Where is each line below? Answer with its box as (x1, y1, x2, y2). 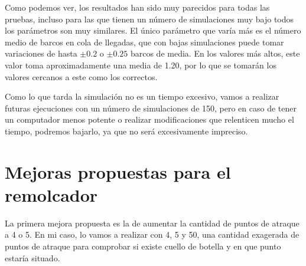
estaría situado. (5, 251, 60, 264)
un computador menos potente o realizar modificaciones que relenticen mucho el (5, 113, 294, 126)
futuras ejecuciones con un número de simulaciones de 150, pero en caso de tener (5, 101, 297, 114)
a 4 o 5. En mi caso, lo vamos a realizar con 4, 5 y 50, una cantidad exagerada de (5, 228, 300, 241)
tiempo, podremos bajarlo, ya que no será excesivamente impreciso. (5, 124, 248, 137)
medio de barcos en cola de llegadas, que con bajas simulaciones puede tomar (5, 35, 284, 48)
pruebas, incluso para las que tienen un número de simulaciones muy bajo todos (5, 12, 294, 25)
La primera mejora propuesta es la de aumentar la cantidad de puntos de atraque (5, 216, 300, 229)
